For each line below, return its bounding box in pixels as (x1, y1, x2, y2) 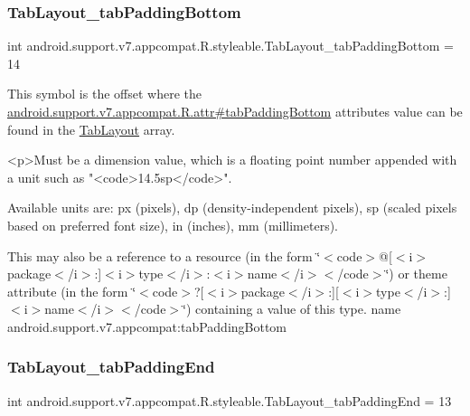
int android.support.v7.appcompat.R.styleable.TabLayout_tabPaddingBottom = (7, 36, 454, 55)
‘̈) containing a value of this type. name (183, 299, 401, 318)
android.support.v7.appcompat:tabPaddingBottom (7, 317, 287, 336)
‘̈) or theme (385, 264, 447, 283)
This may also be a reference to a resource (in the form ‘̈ (7, 246, 321, 265)
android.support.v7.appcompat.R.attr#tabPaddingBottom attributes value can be (7, 102, 463, 120)
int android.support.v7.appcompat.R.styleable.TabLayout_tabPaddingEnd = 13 (7, 391, 452, 410)
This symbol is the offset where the (7, 84, 202, 103)
